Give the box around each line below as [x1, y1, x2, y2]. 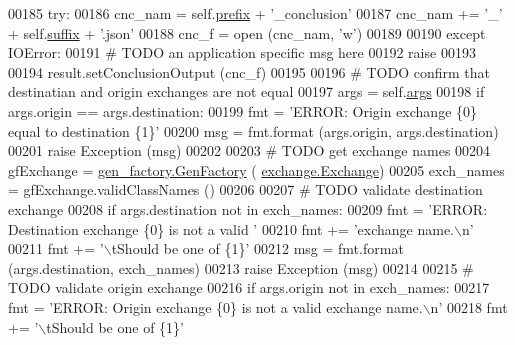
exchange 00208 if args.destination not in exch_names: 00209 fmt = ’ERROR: [8, 198, 488, 219]
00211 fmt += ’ [8, 238, 104, 259]
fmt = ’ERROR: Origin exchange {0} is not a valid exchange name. [8, 296, 423, 317]
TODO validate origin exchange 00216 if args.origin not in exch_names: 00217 [8, 277, 490, 298]
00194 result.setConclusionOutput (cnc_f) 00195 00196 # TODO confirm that [8, 61, 490, 82]
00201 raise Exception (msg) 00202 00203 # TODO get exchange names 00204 [8, 140, 491, 161]
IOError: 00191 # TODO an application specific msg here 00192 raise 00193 [8, 42, 476, 63]
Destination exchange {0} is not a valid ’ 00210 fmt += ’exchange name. [8, 218, 454, 239]
